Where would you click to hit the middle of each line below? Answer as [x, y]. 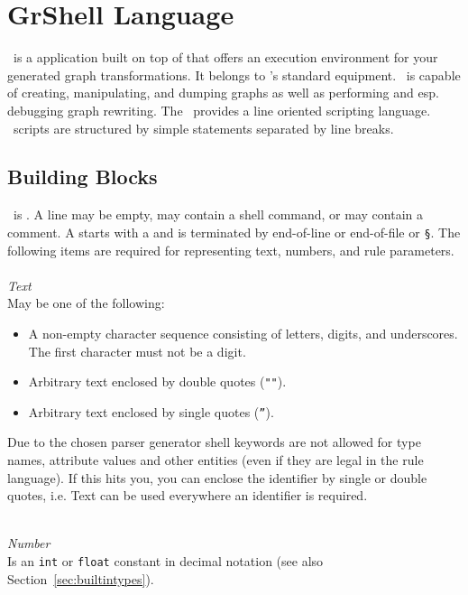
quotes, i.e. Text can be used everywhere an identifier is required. [188, 495]
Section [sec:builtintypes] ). [81, 578]
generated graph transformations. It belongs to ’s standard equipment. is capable [234, 74]
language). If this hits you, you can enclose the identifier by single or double [217, 477]
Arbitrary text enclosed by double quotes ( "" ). [157, 381]
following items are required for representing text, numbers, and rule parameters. [231, 250]
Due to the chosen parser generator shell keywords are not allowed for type [214, 442]
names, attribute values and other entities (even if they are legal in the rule [216, 460]
